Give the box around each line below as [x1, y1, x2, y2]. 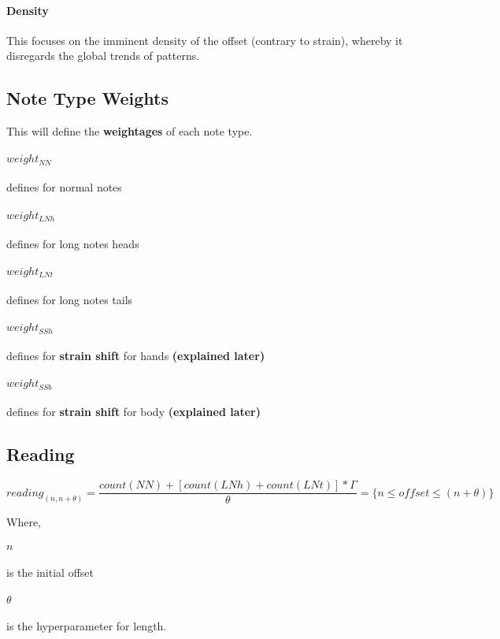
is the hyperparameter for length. [6, 617, 167, 633]
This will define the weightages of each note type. [6, 123, 253, 139]
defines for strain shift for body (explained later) [6, 403, 261, 420]
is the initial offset [6, 564, 94, 581]
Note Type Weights [6, 86, 169, 110]
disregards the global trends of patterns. [6, 47, 200, 64]
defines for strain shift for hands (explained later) [6, 347, 265, 364]
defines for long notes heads [6, 235, 139, 251]
